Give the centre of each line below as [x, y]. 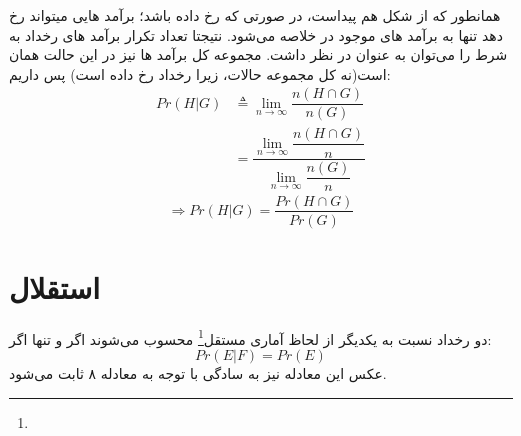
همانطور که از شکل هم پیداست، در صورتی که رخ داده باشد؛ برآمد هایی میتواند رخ [255, 15]
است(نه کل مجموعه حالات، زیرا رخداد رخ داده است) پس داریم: [200, 73]
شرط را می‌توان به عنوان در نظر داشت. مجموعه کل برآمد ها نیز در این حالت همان [258, 54]
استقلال [54, 286]
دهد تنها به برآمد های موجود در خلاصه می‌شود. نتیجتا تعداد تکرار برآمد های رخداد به [256, 34]
